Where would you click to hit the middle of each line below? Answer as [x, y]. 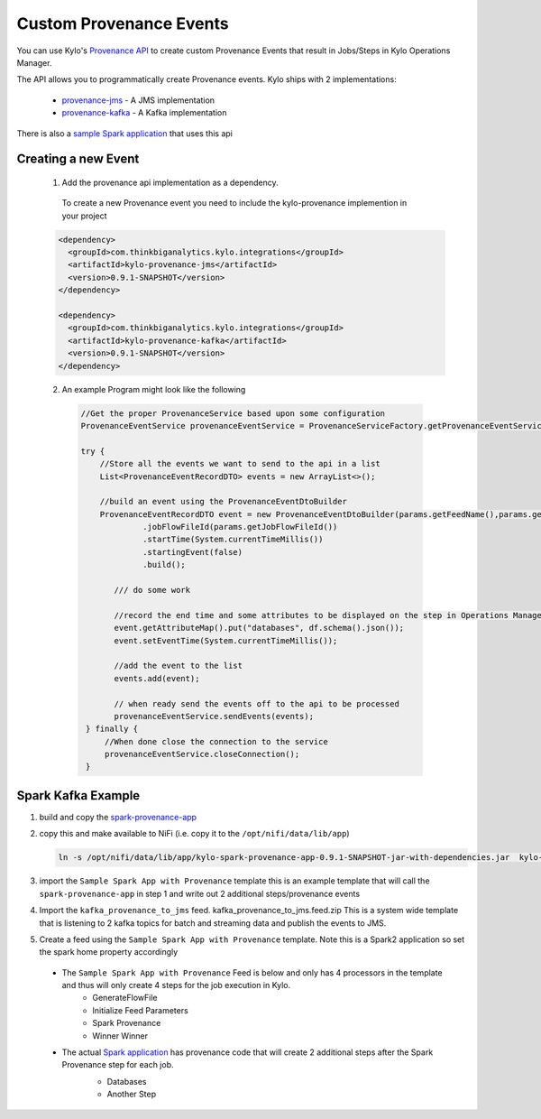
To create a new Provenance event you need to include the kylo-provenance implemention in [234, 203]
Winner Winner [120, 1036]
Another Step [132, 1094]
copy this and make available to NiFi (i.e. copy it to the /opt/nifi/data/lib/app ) [194, 834]
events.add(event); [157, 678]
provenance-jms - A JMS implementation [138, 100]
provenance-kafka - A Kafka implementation [144, 113]
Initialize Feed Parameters [140, 1010]
